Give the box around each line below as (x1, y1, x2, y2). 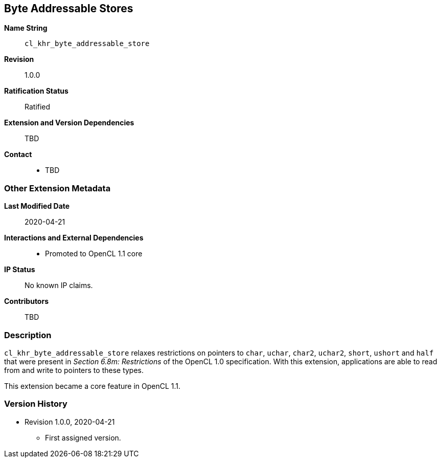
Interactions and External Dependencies (4, 233, 144, 243)
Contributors (4, 297, 49, 306)
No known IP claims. (25, 281, 93, 290)
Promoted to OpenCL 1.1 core (45, 249, 143, 258)
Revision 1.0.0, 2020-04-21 (25, 417, 115, 426)
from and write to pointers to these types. (4, 365, 144, 375)
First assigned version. (45, 433, 121, 442)
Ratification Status (4, 86, 68, 96)
